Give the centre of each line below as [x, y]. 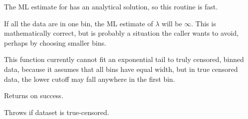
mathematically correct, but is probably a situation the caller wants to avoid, [121, 33]
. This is [204, 23]
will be [172, 23]
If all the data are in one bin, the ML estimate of [79, 23]
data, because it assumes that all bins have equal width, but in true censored [121, 69]
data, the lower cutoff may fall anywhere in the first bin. [90, 79]
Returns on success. [34, 95]
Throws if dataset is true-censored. [57, 112]
